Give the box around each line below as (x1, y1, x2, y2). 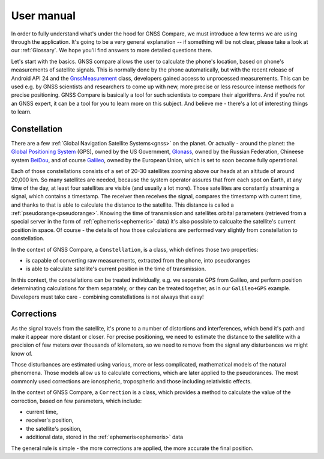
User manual (11, 9, 76, 22)
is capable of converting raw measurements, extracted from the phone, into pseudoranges (26, 257, 251, 264)
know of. (11, 350, 33, 357)
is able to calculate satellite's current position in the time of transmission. (26, 265, 206, 273)
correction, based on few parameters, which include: (11, 397, 142, 404)
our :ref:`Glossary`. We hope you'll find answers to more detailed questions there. (11, 47, 213, 54)
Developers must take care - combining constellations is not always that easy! (11, 293, 204, 300)
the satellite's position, (26, 425, 82, 432)
